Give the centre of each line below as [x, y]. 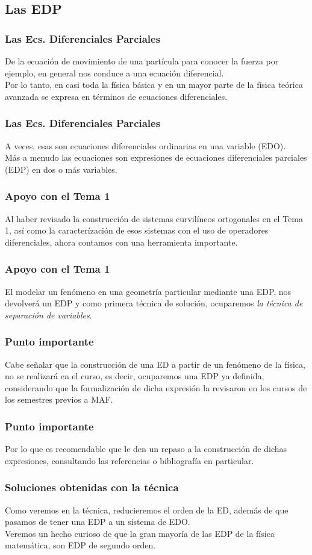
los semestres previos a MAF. [59, 399]
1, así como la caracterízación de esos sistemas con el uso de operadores [137, 230]
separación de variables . [48, 315]
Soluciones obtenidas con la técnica [92, 487]
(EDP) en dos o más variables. [61, 169]
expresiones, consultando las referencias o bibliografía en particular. [129, 460]
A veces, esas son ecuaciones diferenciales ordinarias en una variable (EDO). [145, 145]
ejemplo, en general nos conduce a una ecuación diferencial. [114, 73]
